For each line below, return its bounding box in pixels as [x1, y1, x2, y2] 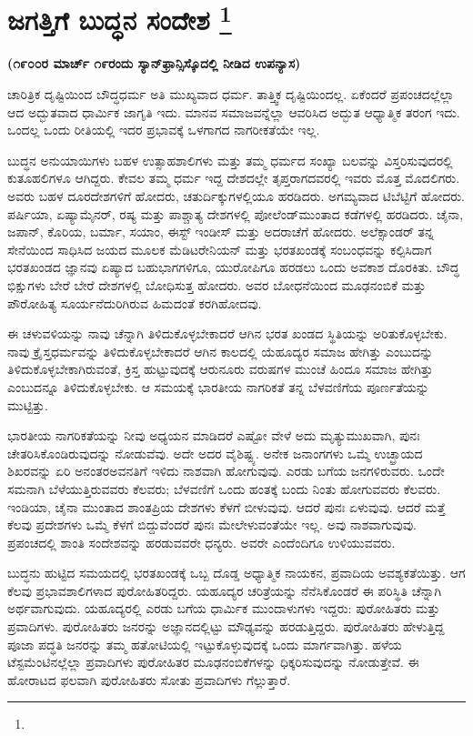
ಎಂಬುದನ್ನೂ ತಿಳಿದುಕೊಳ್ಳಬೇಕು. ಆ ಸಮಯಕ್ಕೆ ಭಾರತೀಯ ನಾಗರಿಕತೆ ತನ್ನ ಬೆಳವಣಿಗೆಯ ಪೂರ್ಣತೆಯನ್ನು [7, 377, 429, 396]
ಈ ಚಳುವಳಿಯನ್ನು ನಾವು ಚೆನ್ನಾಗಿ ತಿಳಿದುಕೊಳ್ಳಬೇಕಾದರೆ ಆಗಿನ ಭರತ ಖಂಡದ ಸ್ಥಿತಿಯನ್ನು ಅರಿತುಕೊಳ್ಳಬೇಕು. [7, 324, 448, 343]
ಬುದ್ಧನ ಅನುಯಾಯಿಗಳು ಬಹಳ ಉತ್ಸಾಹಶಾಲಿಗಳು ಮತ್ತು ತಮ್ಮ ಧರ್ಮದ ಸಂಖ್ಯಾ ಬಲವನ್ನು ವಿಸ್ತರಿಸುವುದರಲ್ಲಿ [7, 150, 453, 169]
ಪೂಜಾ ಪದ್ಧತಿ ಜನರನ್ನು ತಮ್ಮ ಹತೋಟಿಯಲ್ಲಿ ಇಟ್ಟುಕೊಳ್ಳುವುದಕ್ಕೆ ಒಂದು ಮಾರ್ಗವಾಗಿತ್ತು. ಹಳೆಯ [7, 634, 402, 653]
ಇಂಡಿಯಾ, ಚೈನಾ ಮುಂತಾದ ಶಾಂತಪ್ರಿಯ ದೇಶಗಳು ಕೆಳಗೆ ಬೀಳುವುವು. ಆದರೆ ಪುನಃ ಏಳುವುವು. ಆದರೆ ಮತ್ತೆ [7, 497, 446, 516]
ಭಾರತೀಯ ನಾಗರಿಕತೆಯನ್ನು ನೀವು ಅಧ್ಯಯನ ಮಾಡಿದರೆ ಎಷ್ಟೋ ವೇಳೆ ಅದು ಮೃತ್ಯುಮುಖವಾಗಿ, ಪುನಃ [7, 426, 420, 445]
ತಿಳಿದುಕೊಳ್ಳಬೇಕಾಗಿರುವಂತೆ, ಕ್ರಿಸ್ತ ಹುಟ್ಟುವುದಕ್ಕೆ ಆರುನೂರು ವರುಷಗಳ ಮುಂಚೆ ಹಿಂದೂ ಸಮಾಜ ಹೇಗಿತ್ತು [7, 359, 433, 378]
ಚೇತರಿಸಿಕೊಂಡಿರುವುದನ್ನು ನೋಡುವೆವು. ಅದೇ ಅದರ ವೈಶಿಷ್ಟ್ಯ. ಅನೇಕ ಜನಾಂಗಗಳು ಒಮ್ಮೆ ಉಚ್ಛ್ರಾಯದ [7, 443, 423, 462]
